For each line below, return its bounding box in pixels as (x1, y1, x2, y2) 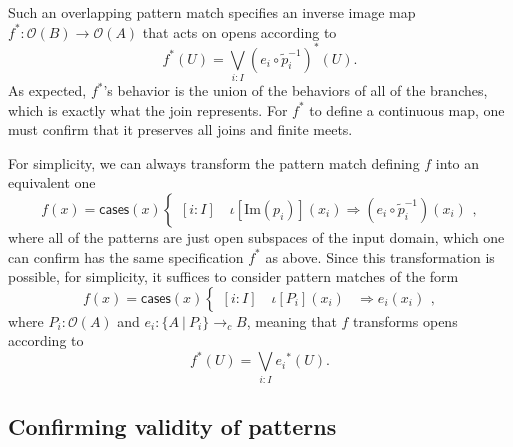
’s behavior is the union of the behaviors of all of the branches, (103, 80, 488, 101)
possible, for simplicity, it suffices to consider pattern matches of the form (8, 266, 459, 287)
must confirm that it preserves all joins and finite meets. (8, 119, 353, 140)
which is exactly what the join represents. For (8, 99, 288, 120)
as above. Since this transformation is (265, 246, 495, 267)
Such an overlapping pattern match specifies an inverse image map (8, 2, 416, 22)
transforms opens (353, 310, 458, 331)
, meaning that (246, 310, 337, 331)
